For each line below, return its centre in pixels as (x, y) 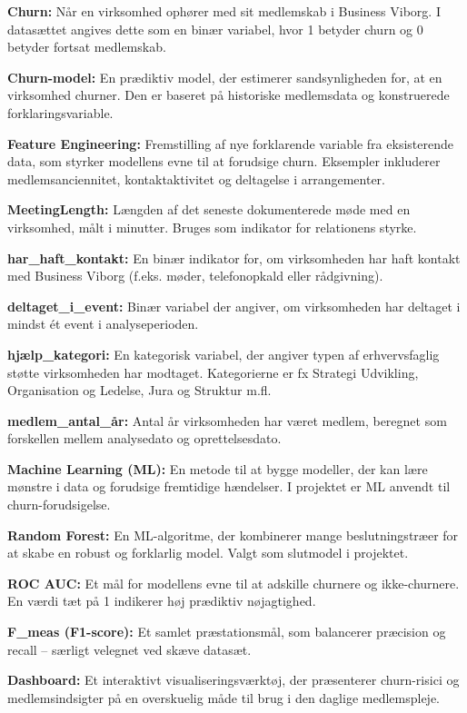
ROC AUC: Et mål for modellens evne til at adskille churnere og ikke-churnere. (233, 583)
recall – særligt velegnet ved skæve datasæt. (129, 649)
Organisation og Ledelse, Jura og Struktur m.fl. (139, 390)
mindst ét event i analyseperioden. (103, 324)
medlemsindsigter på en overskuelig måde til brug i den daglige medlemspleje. (224, 697)
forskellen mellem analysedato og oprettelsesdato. (144, 438)
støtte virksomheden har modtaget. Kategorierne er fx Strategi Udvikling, (213, 372)
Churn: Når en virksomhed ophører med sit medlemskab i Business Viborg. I (224, 11)
